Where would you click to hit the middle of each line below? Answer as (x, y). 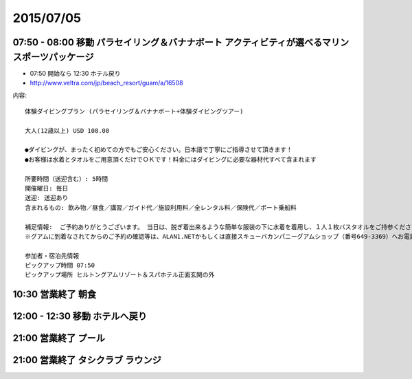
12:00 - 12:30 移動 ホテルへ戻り (80, 316)
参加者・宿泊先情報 (52, 256)
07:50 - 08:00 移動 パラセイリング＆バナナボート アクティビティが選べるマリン (181, 42)
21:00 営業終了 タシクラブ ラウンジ (87, 360)
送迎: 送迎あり (47, 198)
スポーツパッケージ (53, 57)
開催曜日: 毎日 (47, 188)
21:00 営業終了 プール (59, 338)
